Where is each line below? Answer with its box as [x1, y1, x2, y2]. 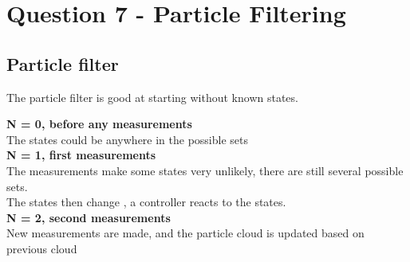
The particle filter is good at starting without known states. [6, 88, 298, 105]
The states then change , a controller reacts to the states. [6, 194, 286, 210]
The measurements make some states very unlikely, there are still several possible [6, 162, 404, 178]
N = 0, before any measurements [6, 115, 192, 132]
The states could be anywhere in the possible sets [6, 131, 249, 147]
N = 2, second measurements [6, 209, 171, 225]
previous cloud [6, 240, 77, 256]
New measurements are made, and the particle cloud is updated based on [6, 225, 365, 241]
